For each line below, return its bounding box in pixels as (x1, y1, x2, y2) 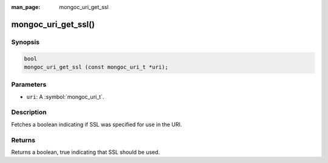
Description (11, 108, 47, 116)
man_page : (11, 4, 41, 10)
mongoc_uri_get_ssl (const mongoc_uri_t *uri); (24, 64, 168, 70)
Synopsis (11, 38, 39, 46)
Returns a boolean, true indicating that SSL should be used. (11, 148, 160, 156)
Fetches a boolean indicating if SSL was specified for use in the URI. (11, 121, 182, 128)
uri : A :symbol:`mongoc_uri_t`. (26, 93, 104, 100)
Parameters (11, 81, 47, 89)
